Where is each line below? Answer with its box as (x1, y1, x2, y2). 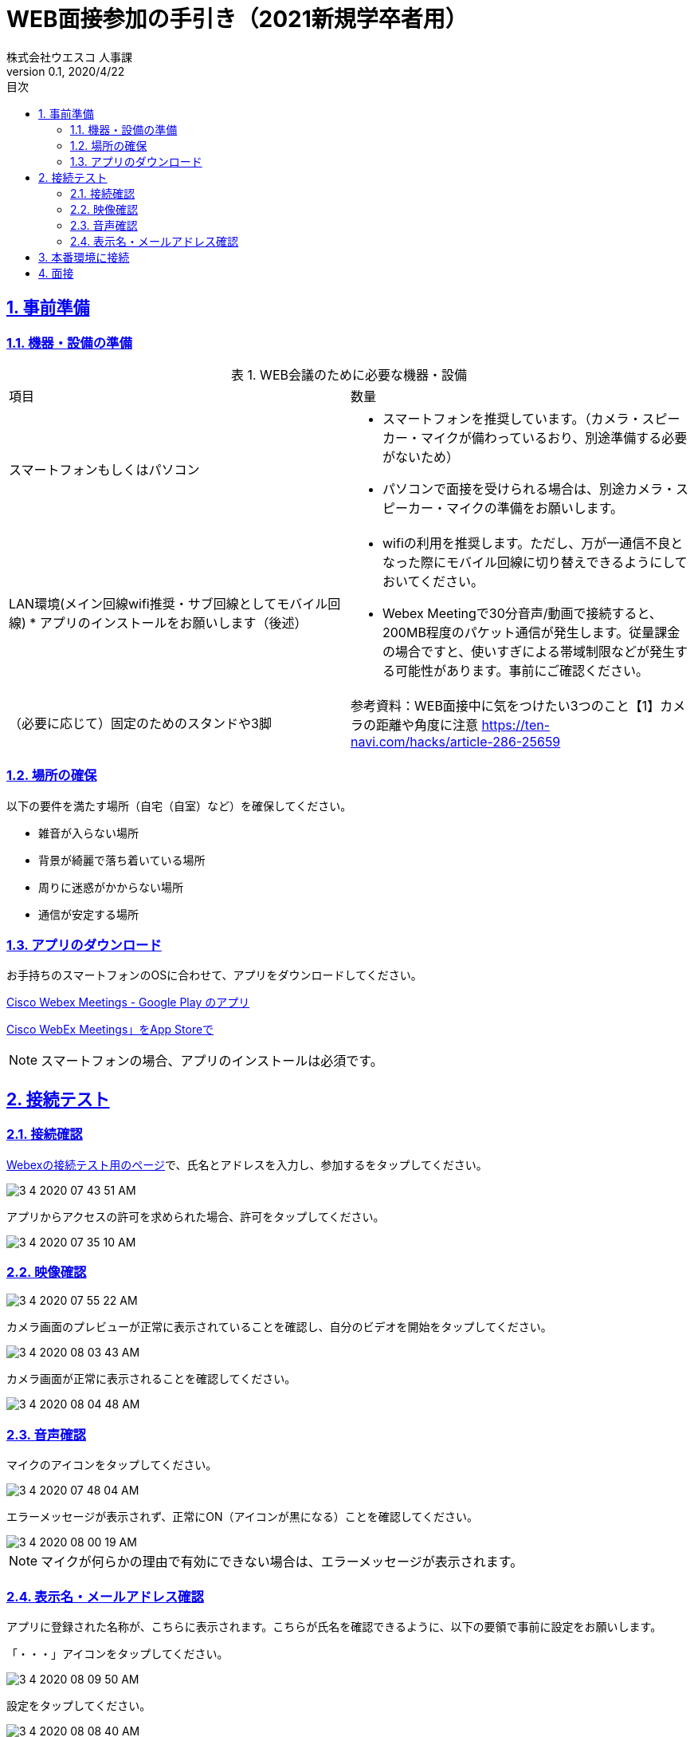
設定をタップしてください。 (6, 1698, 151, 1712)
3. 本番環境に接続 (38, 250, 130, 264)
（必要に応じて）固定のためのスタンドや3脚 (9, 715, 272, 731)
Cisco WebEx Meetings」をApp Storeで (6, 1022, 214, 1037)
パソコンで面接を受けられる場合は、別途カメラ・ (382, 480, 676, 497)
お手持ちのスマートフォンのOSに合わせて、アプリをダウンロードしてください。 (6, 968, 422, 983)
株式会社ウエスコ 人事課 (6, 49, 132, 64)
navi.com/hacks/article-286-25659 (351, 733, 561, 750)
